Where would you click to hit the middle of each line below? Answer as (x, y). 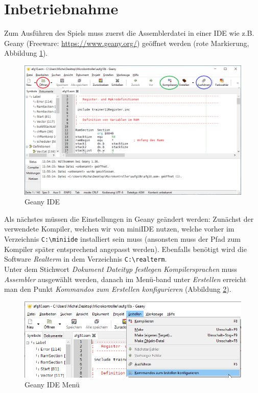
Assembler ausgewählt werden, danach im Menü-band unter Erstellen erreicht (125, 279)
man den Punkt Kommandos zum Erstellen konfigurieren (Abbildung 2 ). (118, 289)
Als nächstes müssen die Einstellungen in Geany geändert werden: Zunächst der (129, 218)
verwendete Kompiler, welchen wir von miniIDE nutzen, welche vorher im (119, 229)
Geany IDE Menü (52, 385)
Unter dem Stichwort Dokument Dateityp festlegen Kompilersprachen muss (121, 269)
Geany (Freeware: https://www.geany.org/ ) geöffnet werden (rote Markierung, (127, 43)
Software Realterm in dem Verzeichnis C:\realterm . (86, 259)
